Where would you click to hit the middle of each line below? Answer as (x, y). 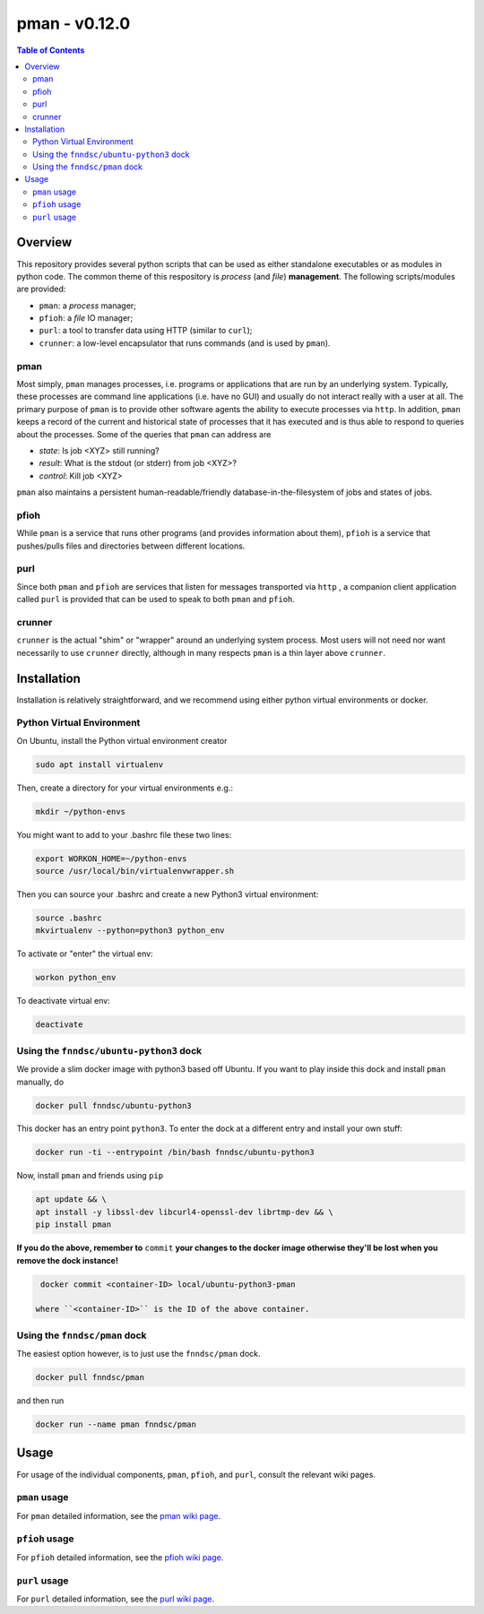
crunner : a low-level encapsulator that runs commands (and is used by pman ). (185, 343)
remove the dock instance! (67, 1260)
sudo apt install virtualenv (99, 764)
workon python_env (76, 978)
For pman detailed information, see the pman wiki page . (119, 1515)
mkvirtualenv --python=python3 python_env (130, 931)
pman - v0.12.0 (73, 23)
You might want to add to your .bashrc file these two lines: (124, 834)
